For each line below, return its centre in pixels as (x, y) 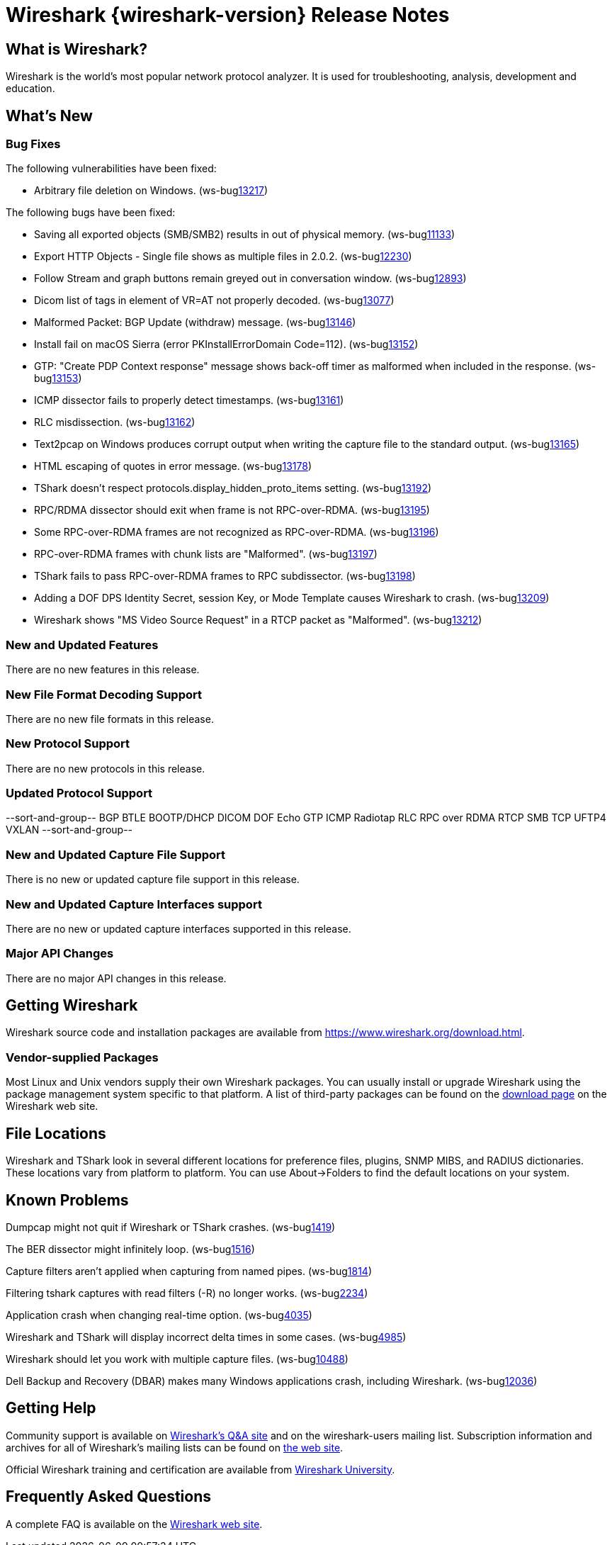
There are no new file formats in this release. (110, 719)
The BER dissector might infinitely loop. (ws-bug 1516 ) (130, 1249)
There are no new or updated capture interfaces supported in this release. (178, 928)
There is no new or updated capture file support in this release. (153, 880)
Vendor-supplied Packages (82, 1057)
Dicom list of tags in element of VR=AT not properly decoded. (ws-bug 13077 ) (214, 300)
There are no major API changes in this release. (116, 978)
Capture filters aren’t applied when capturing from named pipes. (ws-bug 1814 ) (189, 1271)
